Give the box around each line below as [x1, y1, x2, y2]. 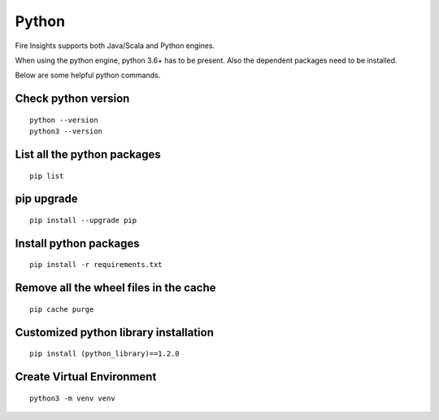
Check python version [15, 92, 130, 106]
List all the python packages [15, 147, 162, 161]
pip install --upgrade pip [29, 216, 137, 225]
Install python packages [15, 236, 140, 250]
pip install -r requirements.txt [29, 260, 163, 269]
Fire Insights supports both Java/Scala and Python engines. [15, 41, 215, 50]
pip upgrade [15, 192, 78, 206]
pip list [29, 171, 64, 181]
